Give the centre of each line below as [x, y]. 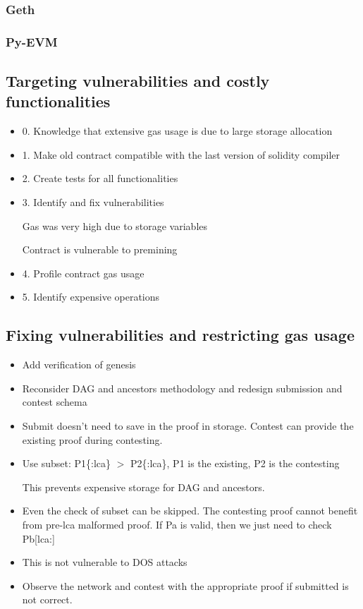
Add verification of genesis [79, 364]
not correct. [47, 599]
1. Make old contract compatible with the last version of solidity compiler [181, 154]
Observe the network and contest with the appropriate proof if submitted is [185, 585]
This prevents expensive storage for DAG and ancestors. [143, 487]
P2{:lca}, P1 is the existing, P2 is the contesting [235, 463]
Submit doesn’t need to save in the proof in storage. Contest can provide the [188, 426]
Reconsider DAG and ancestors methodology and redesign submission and [182, 388]
